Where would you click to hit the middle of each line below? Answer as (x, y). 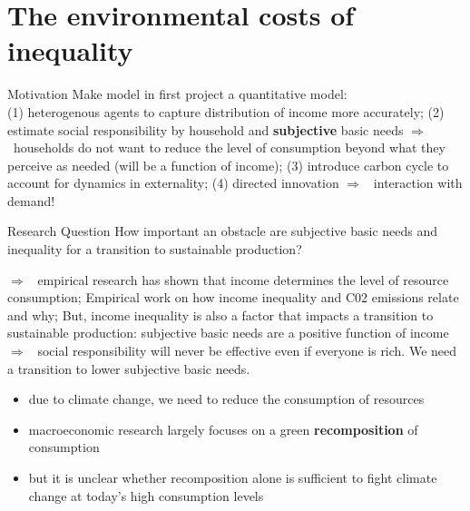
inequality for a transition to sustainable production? (155, 249)
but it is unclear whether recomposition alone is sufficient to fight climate (233, 477)
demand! (31, 200)
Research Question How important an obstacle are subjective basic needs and (223, 231)
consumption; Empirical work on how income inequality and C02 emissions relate (233, 297)
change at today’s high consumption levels (146, 495)
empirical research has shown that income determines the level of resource (243, 279)
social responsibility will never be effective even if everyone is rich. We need (247, 351)
